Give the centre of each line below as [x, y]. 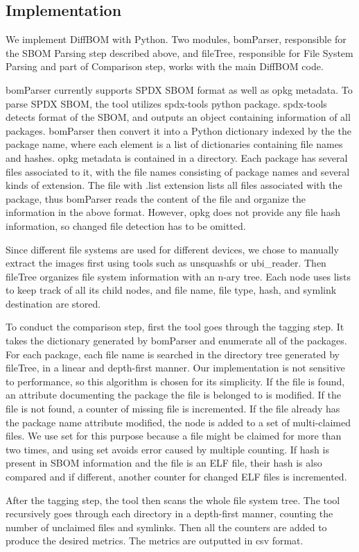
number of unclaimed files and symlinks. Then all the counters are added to [166, 527]
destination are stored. [53, 303]
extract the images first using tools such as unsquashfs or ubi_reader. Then [166, 263]
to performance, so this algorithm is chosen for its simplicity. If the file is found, [175, 381]
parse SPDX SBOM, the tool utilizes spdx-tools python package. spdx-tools [166, 103]
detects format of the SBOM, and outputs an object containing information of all [178, 117]
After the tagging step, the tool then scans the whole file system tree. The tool [173, 500]
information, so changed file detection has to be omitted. [126, 225]
